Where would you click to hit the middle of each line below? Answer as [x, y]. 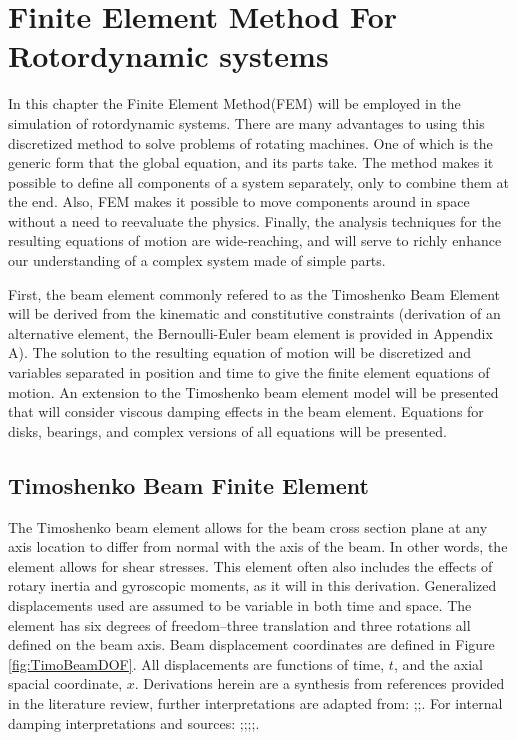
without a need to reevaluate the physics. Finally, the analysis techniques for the [254, 220]
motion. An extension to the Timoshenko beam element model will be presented [253, 391]
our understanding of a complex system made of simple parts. [197, 260]
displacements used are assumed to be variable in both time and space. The [240, 604]
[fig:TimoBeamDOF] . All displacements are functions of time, [196, 663]
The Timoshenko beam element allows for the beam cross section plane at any [248, 526]
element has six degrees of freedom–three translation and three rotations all [239, 624]
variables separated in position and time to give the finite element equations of [249, 372]
